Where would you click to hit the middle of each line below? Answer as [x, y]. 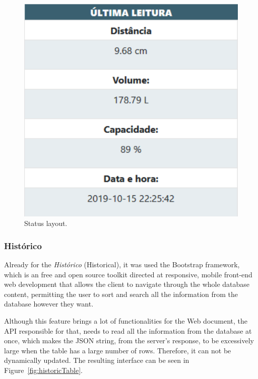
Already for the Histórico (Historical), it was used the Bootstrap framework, [122, 264]
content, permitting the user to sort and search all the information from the [121, 294]
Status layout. [46, 223]
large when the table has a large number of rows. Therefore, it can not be [118, 350]
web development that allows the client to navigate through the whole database [127, 284]
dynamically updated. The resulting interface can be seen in [97, 360]
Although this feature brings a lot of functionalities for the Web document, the [126, 321]
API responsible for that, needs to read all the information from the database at [128, 330]
